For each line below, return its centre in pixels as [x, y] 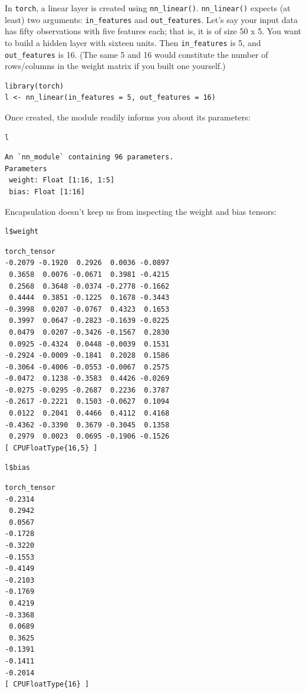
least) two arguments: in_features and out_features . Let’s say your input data [151, 19]
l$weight [22, 232]
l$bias [17, 468]
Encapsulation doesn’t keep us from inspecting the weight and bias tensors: [141, 211]
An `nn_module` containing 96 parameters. [89, 157]
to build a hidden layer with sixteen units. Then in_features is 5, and [133, 42]
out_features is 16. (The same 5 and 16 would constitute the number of [136, 54]
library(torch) [34, 86]
